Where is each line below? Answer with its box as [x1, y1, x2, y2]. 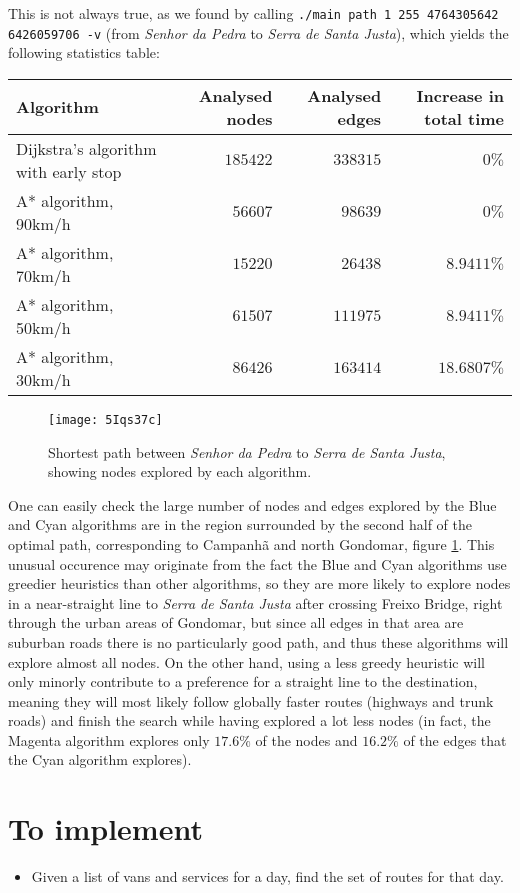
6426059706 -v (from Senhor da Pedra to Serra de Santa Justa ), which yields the [8, 22, 509, 43]
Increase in [416, 83, 504, 107]
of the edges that [403, 729, 507, 750]
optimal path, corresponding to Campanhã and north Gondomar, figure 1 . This [8, 533, 495, 554]
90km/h [16, 211, 71, 235]
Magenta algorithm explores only [8, 729, 210, 750]
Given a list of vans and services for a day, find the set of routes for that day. [31, 866, 504, 887]
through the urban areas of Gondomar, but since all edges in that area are [8, 612, 464, 633]
